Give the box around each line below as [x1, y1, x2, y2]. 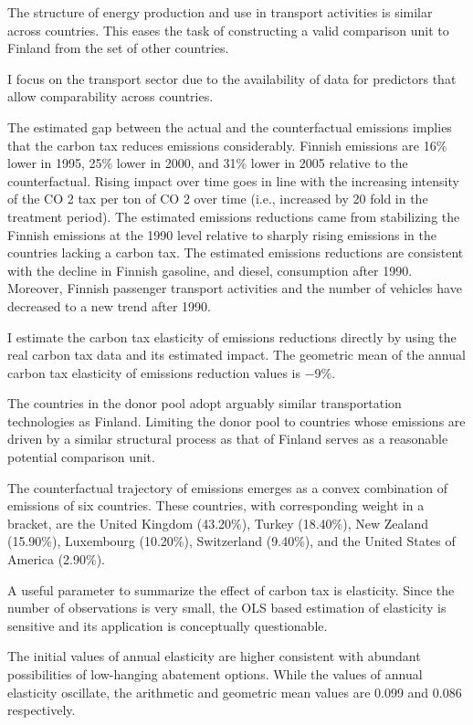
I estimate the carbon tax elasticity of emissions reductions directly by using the [7, 327, 457, 346]
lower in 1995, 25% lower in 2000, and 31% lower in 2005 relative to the [7, 153, 408, 173]
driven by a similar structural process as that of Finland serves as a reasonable [7, 429, 448, 448]
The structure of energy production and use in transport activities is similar [7, 3, 433, 21]
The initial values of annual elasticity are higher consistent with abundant [7, 646, 421, 666]
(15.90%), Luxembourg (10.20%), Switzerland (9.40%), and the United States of [7, 531, 456, 551]
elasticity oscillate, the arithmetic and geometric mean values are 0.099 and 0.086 [7, 682, 462, 701]
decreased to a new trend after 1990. [7, 296, 212, 315]
